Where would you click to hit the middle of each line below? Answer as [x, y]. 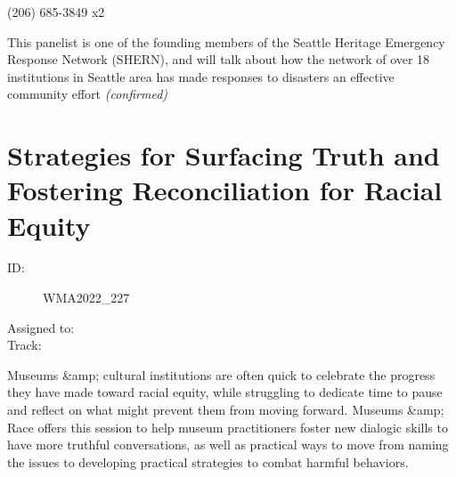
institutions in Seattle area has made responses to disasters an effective [201, 76]
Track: [24, 345]
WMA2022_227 [86, 298]
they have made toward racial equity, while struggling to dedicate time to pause [225, 392]
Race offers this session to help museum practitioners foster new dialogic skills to [228, 427]
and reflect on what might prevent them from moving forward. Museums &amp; [226, 410]
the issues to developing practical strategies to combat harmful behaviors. [208, 461]
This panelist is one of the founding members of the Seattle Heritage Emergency [226, 41]
